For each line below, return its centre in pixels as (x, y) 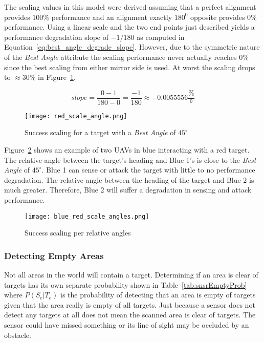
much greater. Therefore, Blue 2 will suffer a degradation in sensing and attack (128, 190)
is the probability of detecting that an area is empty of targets (158, 295)
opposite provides (218, 17)
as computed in (161, 37)
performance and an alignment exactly (112, 17)
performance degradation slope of (56, 37)
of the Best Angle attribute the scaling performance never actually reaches (120, 57)
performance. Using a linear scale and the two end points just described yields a (129, 27)
